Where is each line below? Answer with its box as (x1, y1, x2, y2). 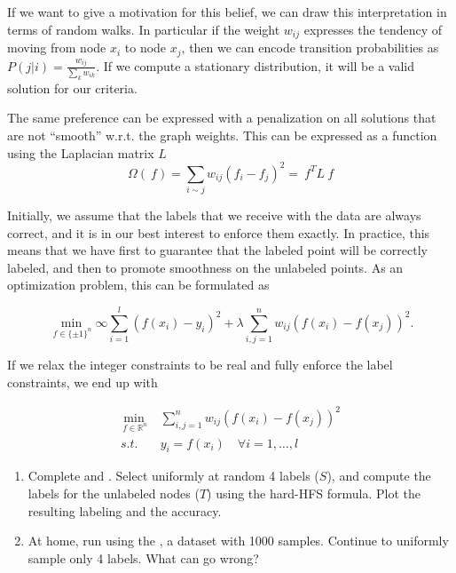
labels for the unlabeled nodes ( (28, 483, 200, 502)
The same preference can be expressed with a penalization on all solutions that (7, 108, 436, 127)
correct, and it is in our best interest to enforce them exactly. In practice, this (7, 223, 430, 242)
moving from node (7, 38, 106, 57)
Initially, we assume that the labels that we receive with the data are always (7, 205, 421, 224)
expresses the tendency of (303, 20, 443, 38)
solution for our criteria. (7, 78, 138, 97)
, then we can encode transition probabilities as (181, 38, 439, 57)
